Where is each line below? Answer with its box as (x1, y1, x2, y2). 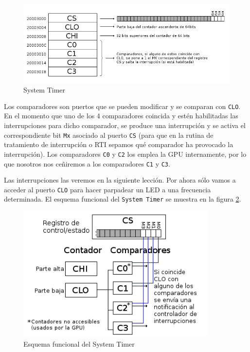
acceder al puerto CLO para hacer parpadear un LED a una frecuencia (4, 184, 211, 194)
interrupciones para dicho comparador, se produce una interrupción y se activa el (4, 120, 246, 130)
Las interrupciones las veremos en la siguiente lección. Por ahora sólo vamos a (4, 175, 236, 185)
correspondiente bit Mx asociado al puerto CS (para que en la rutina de (4, 130, 214, 140)
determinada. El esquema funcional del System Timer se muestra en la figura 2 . (4, 194, 241, 204)
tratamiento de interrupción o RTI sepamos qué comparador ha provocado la (4, 139, 233, 149)
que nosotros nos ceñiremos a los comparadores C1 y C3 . (4, 158, 170, 168)
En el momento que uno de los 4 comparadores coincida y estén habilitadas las (4, 111, 238, 121)
